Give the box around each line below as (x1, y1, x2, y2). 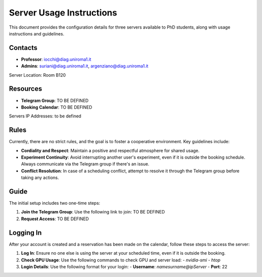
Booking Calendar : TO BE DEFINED (21, 104, 92, 110)
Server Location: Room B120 (9, 72, 66, 78)
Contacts (9, 44, 38, 52)
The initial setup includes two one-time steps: (9, 200, 100, 206)
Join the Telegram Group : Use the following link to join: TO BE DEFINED (21, 209, 165, 215)
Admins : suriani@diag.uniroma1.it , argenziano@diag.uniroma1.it (21, 63, 148, 69)
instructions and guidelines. (9, 31, 65, 36)
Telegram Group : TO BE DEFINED (21, 98, 89, 103)
